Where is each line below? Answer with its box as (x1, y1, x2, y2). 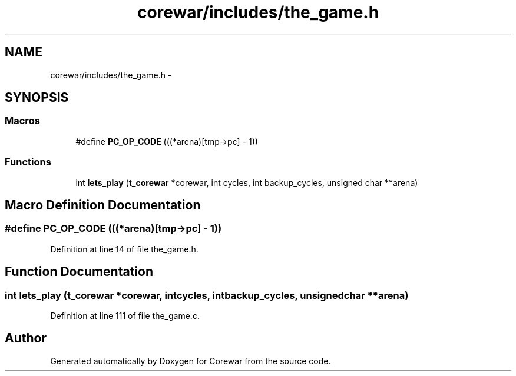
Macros (5, 115, 40, 127)
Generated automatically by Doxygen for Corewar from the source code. (50, 355, 331, 366)
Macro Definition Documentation (5, 197, 201, 212)
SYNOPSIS (5, 90, 69, 105)
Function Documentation (5, 264, 153, 279)
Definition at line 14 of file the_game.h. (50, 244, 199, 254)
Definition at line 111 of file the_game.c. (50, 311, 200, 321)
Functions (5, 156, 51, 168)
